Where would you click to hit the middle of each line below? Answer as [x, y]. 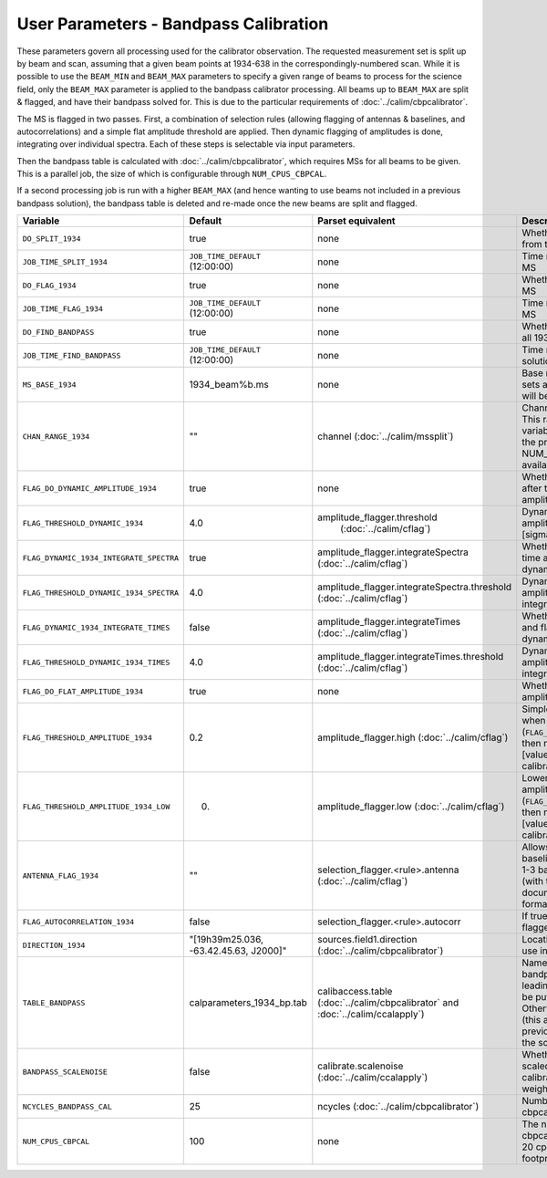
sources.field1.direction [368, 940]
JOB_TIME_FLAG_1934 [63, 309]
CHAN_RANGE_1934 [56, 437]
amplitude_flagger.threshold [377, 517]
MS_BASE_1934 [49, 385]
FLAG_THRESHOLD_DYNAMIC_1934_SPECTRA [101, 593]
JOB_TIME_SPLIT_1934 [65, 261]
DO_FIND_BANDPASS [58, 332]
